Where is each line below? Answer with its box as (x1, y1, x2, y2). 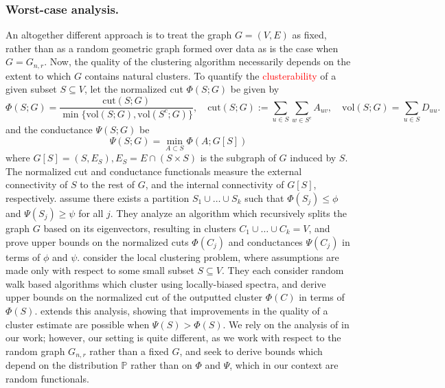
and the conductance (5, 122, 93, 137)
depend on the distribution (5, 358, 118, 372)
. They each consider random (222, 263, 344, 277)
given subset (5, 82, 57, 96)
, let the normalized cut (84, 82, 183, 96)
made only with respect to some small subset (5, 263, 194, 277)
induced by (290, 150, 336, 165)
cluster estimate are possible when (5, 317, 150, 331)
